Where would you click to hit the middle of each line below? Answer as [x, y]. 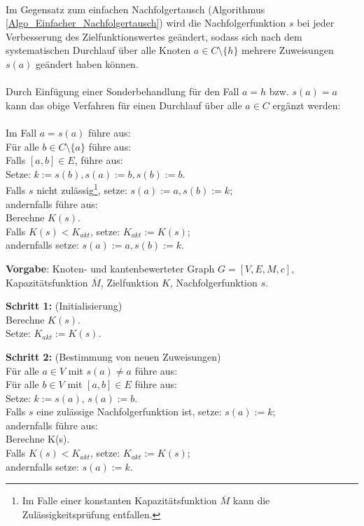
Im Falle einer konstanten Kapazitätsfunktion [119, 500]
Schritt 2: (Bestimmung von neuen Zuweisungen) [113, 356]
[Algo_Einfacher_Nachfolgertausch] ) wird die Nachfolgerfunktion [146, 23]
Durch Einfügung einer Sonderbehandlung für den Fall [122, 91]
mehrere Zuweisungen [288, 50]
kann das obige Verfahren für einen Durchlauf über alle [124, 105]
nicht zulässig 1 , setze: [82, 189]
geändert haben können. [87, 63]
